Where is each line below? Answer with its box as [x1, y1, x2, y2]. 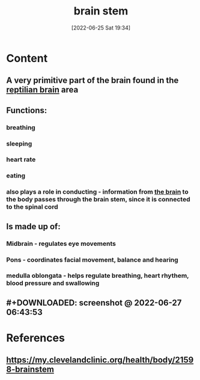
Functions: [6, 105, 47, 115]
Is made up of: [6, 221, 61, 231]
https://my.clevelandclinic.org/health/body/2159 [6, 355, 194, 365]
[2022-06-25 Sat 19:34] [71, 24, 131, 31]
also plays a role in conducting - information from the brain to [6, 188, 189, 196]
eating [6, 171, 26, 180]
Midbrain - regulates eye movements [6, 239, 116, 248]
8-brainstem [6, 364, 54, 375]
